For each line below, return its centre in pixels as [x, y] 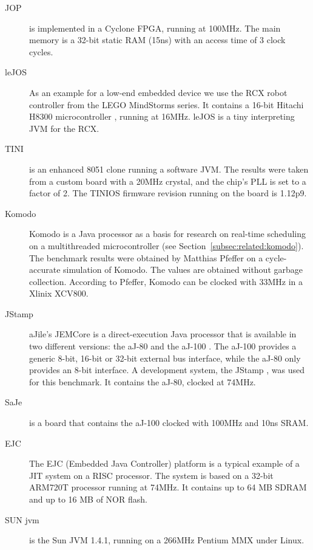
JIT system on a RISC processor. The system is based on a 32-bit [151, 475]
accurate [45, 270]
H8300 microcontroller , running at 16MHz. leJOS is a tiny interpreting [162, 116]
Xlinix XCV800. [59, 293]
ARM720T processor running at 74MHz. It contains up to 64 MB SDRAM [168, 487]
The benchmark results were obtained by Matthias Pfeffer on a [146, 257]
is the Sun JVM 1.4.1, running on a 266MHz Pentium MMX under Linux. [167, 540]
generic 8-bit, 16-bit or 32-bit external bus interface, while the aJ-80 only [165, 358]
